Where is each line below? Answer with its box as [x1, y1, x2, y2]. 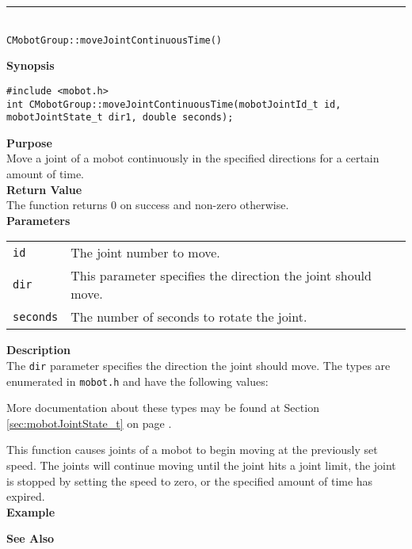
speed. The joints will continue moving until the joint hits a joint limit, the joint [6, 457, 396, 474]
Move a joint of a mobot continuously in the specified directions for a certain [6, 150, 380, 166]
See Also [6, 530, 55, 547]
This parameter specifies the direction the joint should [71, 266, 372, 285]
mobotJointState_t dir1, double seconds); [6, 112, 234, 124]
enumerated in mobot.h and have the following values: [6, 372, 269, 389]
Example [6, 503, 55, 520]
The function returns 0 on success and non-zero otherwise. [6, 196, 289, 213]
